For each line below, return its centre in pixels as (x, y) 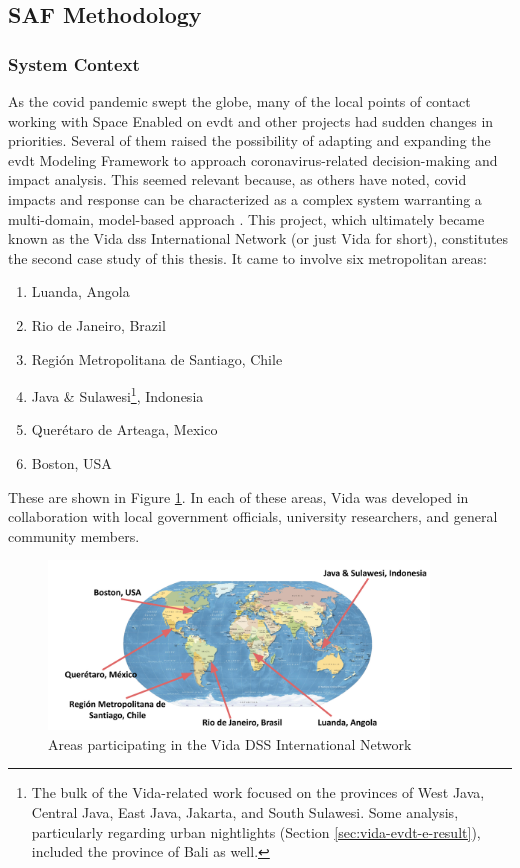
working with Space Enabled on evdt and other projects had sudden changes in (251, 120)
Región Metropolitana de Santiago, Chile (157, 358)
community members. (74, 535)
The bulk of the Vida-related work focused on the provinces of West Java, (258, 792)
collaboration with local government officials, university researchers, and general (253, 516)
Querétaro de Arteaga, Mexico (124, 429)
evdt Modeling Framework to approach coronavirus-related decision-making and (253, 159)
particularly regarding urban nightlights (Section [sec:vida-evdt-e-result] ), (256, 831)
